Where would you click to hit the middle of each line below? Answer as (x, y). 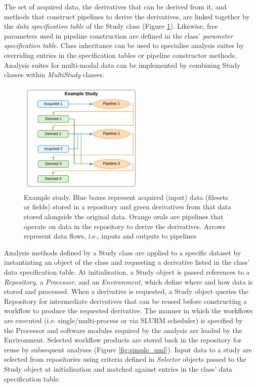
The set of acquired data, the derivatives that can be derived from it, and (115, 6)
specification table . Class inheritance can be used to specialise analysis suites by (124, 45)
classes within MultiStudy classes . (54, 74)
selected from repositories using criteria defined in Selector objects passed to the (125, 359)
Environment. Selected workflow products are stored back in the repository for (123, 340)
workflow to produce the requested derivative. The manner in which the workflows (128, 311)
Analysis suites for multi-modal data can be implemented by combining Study (122, 65)
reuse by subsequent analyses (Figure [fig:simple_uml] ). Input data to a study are (128, 349)
